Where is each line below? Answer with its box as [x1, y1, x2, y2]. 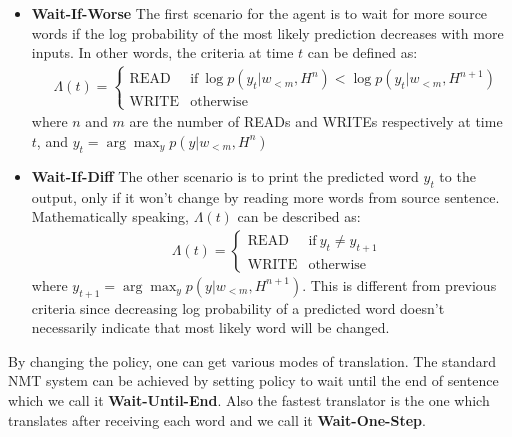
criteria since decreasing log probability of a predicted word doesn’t [31, 297, 445, 318]
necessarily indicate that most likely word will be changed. [31, 317, 390, 338]
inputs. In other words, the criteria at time [31, 42, 294, 63]
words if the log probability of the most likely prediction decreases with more [31, 22, 504, 43]
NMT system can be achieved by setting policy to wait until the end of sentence [8, 370, 499, 391]
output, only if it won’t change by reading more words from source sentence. [31, 186, 500, 207]
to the [439, 165, 476, 186]
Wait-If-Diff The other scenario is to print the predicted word [31, 165, 419, 186]
